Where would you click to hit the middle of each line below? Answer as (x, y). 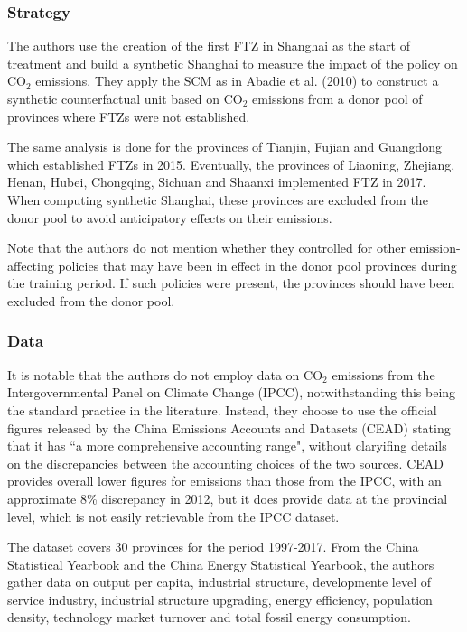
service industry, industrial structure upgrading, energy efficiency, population (220, 599)
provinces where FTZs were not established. (129, 116)
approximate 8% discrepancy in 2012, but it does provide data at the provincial (228, 498)
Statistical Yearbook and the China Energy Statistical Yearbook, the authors (221, 564)
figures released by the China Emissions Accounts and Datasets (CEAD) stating (229, 428)
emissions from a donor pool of (337, 98)
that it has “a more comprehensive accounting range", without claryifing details (227, 446)
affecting (31, 265)
